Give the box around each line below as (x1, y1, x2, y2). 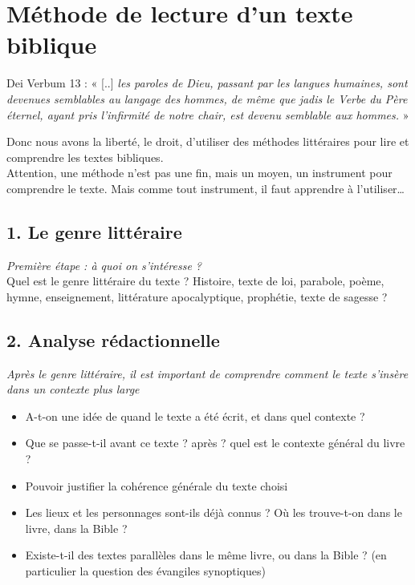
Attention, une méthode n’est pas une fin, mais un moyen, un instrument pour (6, 164, 393, 181)
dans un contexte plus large (6, 381, 140, 397)
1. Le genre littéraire (6, 219, 182, 244)
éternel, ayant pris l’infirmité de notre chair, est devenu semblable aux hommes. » (6, 106, 409, 123)
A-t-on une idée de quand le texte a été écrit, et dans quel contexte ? (25, 407, 365, 424)
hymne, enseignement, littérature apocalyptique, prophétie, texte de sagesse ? (6, 288, 388, 305)
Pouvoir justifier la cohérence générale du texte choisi (25, 477, 288, 494)
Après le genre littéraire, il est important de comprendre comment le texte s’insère (6, 365, 409, 381)
